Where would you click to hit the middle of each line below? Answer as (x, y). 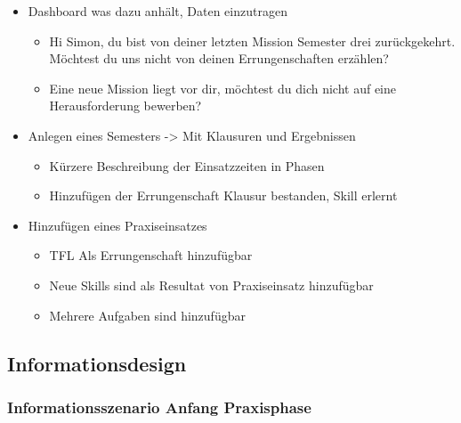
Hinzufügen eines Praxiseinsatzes (117, 225)
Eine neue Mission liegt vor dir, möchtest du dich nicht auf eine (222, 88)
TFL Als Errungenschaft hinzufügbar (151, 255)
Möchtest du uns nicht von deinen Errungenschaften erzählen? (219, 58)
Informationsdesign (97, 363)
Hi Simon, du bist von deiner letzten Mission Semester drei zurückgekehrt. (252, 41)
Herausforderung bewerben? (125, 106)
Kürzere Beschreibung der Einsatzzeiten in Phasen (187, 165)
